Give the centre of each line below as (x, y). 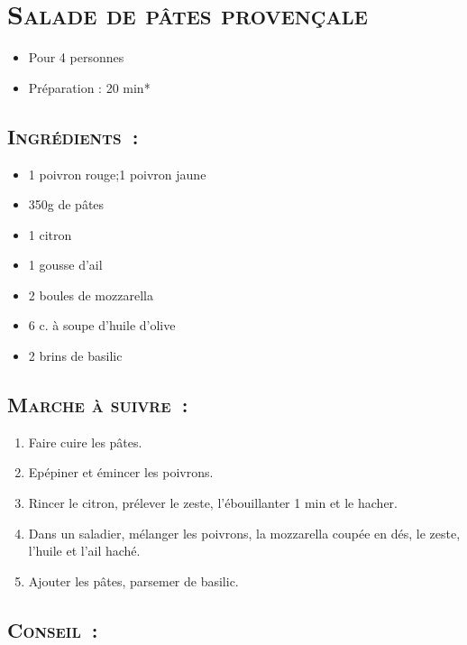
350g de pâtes (66, 204)
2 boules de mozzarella (91, 295)
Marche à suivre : (98, 405)
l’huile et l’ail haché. (84, 551)
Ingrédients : (73, 136)
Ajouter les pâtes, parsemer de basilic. (133, 580)
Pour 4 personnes (76, 57)
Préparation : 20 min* (89, 87)
